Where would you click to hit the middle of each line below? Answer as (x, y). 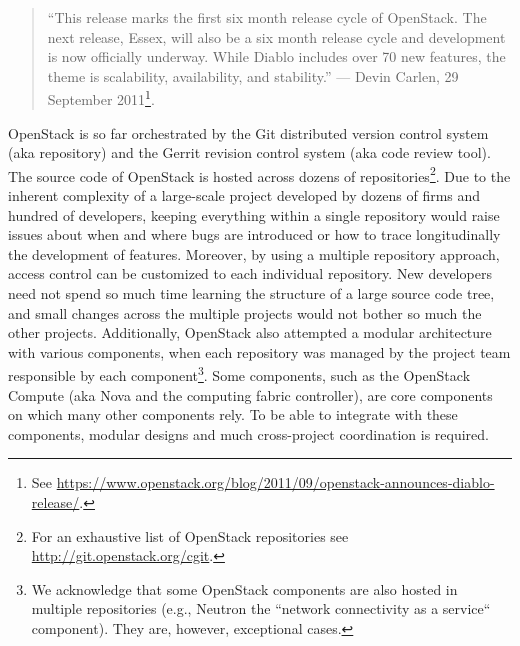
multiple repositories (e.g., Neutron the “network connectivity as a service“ (261, 608)
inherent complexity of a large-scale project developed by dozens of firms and (244, 195)
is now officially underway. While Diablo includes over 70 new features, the (276, 56)
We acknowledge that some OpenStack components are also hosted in (244, 588)
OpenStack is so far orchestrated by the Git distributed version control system (248, 132)
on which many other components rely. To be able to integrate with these (233, 414)
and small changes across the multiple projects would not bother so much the (245, 312)
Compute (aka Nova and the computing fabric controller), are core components (250, 394)
